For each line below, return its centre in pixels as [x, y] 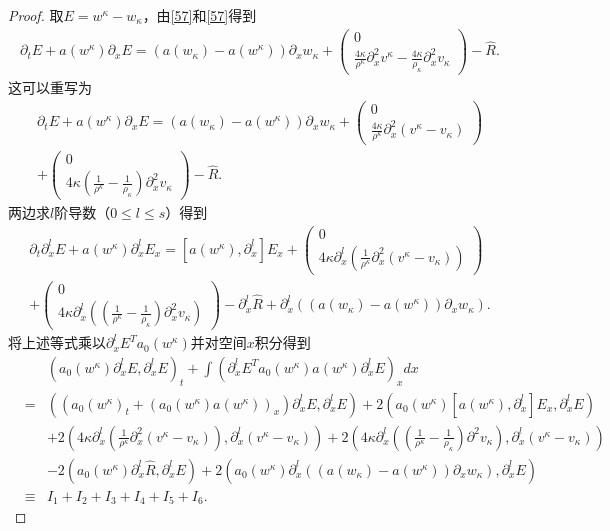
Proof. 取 [36, 15]
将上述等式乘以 [57, 342]
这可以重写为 [50, 87]
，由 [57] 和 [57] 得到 [199, 15]
